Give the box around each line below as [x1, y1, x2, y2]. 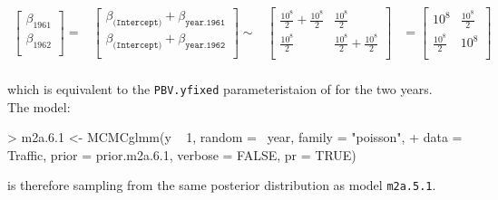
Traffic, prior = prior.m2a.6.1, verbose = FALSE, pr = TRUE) [7, 145, 356, 164]
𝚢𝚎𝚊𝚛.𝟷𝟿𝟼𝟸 [185, 40, 226, 50]
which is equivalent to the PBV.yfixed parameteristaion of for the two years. [7, 79, 433, 98]
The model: [7, 97, 71, 116]
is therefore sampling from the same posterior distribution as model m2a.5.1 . [7, 176, 436, 195]
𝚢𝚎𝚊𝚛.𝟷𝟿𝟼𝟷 [185, 17, 226, 27]
